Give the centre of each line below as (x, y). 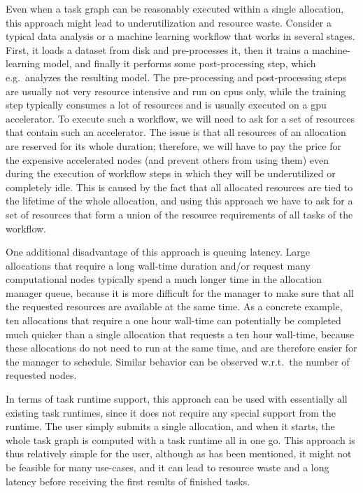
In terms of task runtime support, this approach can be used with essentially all (177, 399)
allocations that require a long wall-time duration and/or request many (158, 265)
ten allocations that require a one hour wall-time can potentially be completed (173, 320)
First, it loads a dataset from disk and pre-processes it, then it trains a (157, 49)
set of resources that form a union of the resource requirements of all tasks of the (179, 214)
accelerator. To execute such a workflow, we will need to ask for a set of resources (180, 118)
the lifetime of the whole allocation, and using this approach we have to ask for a (179, 201)
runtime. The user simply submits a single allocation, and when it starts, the (170, 426)
